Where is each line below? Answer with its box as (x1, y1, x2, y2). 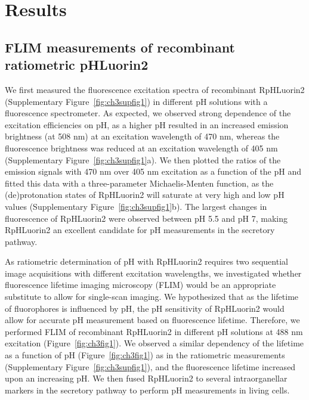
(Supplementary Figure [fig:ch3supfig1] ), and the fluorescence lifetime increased (5, 360, 296, 373)
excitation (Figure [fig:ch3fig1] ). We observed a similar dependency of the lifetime (5, 337, 304, 349)
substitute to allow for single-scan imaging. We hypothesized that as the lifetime (5, 290, 299, 303)
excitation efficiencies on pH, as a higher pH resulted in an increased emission (5, 118, 289, 131)
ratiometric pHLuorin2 (5, 55, 149, 74)
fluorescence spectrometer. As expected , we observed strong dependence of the (5, 107, 291, 119)
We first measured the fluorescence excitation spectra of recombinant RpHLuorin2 (5, 83, 305, 95)
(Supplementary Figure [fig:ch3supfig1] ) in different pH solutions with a (5, 95, 268, 107)
